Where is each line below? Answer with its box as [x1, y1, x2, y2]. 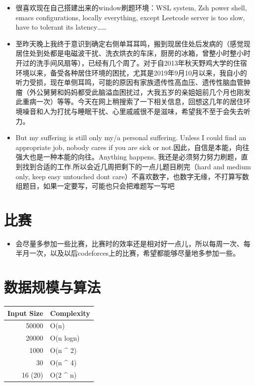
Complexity [50, 308, 90, 318]
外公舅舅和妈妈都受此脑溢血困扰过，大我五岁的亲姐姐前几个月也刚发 [29, 86, 251, 97]
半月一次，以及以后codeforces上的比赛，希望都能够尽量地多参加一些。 [15, 248, 240, 258]
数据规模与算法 [4, 277, 101, 297]
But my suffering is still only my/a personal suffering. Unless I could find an [15, 132, 246, 143]
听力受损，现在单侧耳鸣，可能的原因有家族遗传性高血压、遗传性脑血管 [15, 77, 244, 87]
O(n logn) [50, 333, 80, 343]
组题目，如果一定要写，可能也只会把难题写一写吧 [15, 181, 175, 191]
